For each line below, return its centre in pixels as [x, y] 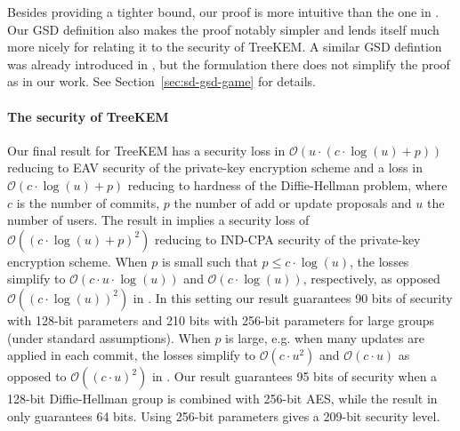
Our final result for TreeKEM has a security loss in [146, 150]
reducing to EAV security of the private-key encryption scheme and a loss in [215, 168]
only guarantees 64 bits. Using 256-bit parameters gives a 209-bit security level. [224, 415]
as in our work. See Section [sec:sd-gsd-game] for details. [161, 81]
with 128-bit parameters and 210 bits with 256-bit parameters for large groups [221, 319]
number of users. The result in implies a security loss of [158, 220]
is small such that [210, 261]
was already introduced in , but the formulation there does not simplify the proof [229, 64]
